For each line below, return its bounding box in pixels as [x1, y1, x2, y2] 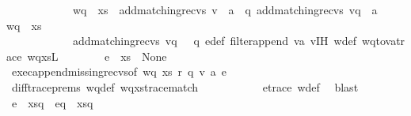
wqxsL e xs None [27, 47, 167, 64]
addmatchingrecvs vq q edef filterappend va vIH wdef [72, 32, 356, 49]
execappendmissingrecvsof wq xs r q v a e [11, 63, 227, 80]
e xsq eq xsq [11, 94, 93, 110]
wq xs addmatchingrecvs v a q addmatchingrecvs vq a [72, 2, 378, 17]
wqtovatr [361, 32, 405, 49]
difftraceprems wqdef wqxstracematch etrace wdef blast [11, 78, 359, 95]
